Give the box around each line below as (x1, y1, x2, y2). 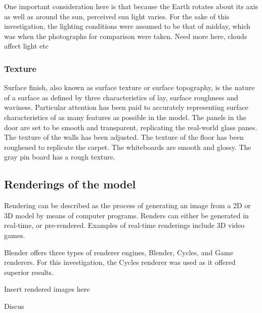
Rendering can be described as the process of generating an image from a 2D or (4, 200, 251, 211)
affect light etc (4, 41, 49, 51)
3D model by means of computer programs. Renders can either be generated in (4, 210, 249, 220)
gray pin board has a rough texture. (4, 151, 115, 162)
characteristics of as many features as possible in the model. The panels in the (4, 111, 246, 122)
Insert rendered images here (4, 284, 90, 294)
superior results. (4, 266, 54, 277)
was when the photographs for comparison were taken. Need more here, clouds (4, 30, 247, 41)
